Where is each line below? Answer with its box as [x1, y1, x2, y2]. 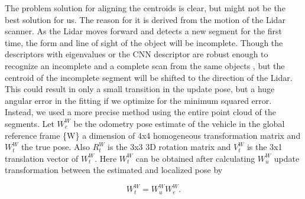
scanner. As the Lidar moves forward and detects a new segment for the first [5, 25, 283, 37]
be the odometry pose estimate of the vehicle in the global [73, 117, 285, 129]
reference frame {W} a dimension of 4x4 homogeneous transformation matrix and [5, 129, 301, 141]
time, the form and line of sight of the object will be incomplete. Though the [5, 36, 283, 48]
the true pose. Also [21, 141, 90, 153]
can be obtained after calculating [135, 152, 255, 164]
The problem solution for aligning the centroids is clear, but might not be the [5, 2, 285, 14]
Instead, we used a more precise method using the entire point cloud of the [5, 106, 276, 118]
